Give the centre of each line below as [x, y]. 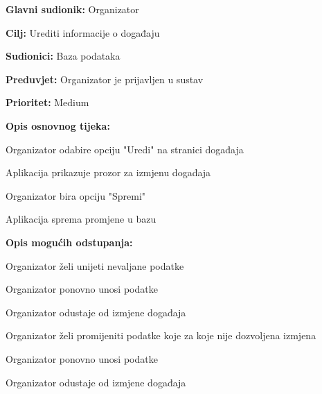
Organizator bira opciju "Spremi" [76, 195]
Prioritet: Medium [47, 102]
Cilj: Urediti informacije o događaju [83, 32]
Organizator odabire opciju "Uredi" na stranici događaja [125, 149]
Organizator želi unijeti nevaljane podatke [95, 265]
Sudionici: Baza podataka [63, 56]
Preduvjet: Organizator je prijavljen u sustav [105, 79]
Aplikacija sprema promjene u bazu [81, 219]
